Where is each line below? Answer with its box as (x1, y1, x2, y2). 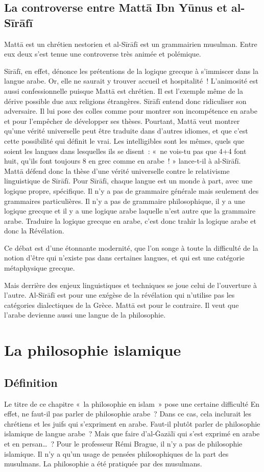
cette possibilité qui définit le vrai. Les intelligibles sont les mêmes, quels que (4, 135, 245, 146)
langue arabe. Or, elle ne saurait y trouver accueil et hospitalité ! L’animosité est (4, 75, 258, 86)
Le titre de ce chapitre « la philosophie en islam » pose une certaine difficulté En (4, 398, 260, 409)
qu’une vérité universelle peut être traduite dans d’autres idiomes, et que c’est (4, 125, 248, 136)
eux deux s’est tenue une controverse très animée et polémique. (4, 48, 201, 59)
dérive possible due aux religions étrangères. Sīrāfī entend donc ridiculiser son (4, 95, 247, 106)
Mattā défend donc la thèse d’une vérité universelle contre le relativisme (4, 165, 230, 176)
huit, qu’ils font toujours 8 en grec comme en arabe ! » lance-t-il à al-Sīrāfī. (4, 155, 241, 166)
